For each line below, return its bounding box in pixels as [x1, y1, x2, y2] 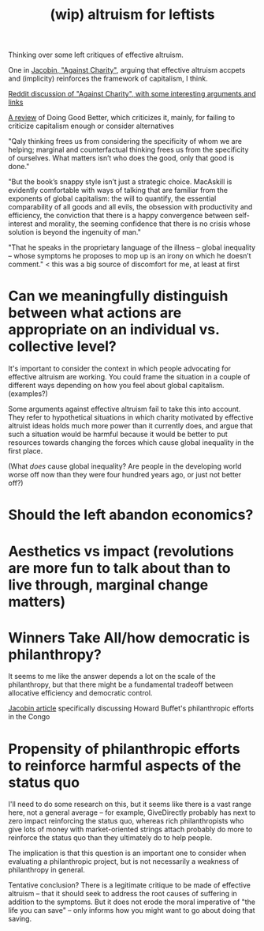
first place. [8, 447, 43, 456]
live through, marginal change [8, 575, 209, 594]
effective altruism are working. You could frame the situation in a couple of [8, 372, 251, 382]
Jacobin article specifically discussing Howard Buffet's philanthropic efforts [8, 703, 255, 713]
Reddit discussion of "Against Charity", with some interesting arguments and [8, 89, 256, 99]
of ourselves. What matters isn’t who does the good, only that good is [8, 153, 235, 163]
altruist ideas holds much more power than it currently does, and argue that [8, 421, 254, 431]
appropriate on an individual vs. [8, 321, 220, 339]
